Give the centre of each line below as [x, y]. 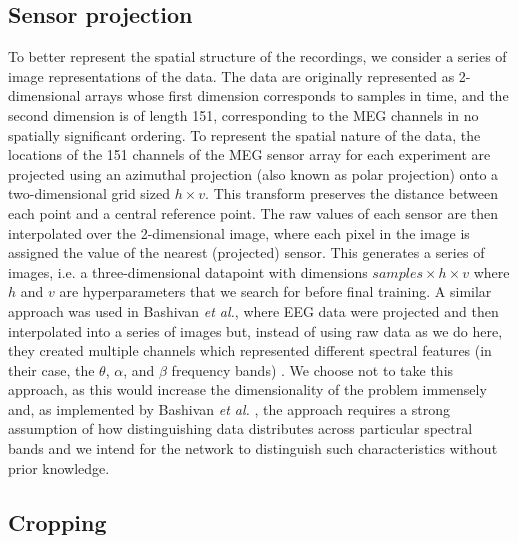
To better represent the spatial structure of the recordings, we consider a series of [257, 56]
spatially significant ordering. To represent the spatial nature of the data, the [244, 134]
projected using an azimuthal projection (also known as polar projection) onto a [253, 173]
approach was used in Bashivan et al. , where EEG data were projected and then [253, 310]
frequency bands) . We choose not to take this [312, 369]
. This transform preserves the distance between [352, 193]
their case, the [51, 369]
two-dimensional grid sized [89, 193]
